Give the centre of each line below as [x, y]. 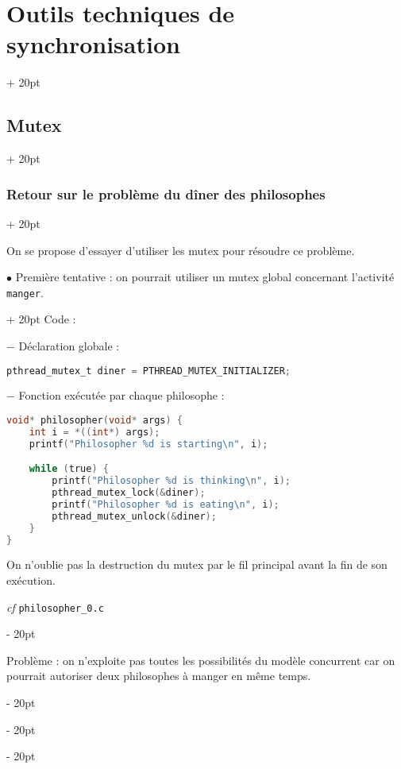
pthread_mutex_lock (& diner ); [129, 493]
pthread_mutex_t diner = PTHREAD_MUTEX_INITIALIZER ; [148, 371]
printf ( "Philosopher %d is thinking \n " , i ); [172, 481]
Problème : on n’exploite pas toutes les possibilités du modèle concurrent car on [201, 660]
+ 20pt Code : [41, 319]
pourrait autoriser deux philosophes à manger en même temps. [159, 676]
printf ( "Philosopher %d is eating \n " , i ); [166, 504]
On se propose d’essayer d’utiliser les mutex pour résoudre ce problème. [181, 250]
